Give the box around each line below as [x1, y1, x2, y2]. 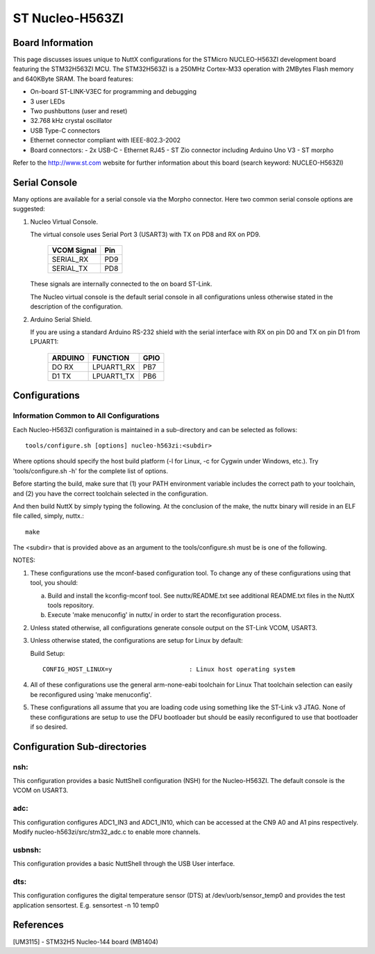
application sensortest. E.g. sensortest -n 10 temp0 [12, 900, 159, 910]
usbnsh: [12, 845, 42, 855]
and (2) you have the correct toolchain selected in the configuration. [12, 489, 208, 497]
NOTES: [12, 556, 36, 564]
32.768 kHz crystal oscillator [30, 117, 112, 125]
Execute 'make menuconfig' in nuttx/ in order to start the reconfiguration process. [47, 611, 281, 619]
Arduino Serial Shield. [30, 315, 92, 323]
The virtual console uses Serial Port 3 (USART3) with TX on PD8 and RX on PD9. [30, 230, 260, 239]
